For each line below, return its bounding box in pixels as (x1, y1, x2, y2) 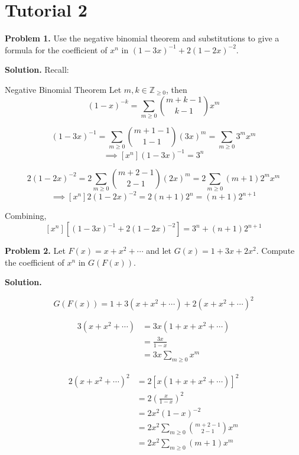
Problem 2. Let (5, 244, 66, 257)
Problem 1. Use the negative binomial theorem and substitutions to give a (5, 32, 279, 44)
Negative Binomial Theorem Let (5, 83, 122, 95)
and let (146, 244, 171, 257)
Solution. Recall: (5, 63, 69, 76)
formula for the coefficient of (5, 43, 108, 56)
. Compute (256, 244, 295, 257)
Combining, (5, 209, 47, 222)
